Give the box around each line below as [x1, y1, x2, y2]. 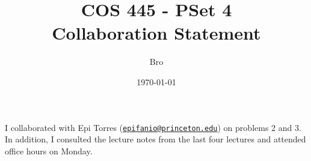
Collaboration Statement [52, 20, 261, 45]
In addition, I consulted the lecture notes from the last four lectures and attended [5, 133, 306, 145]
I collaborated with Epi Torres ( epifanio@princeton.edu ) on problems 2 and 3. [5, 121, 301, 133]
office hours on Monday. [5, 144, 93, 157]
